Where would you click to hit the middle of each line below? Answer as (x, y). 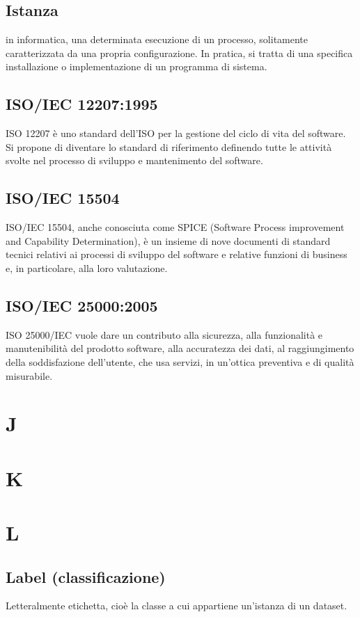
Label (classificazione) (86, 576)
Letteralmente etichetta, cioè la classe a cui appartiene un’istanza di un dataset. (177, 606)
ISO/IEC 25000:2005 (82, 305)
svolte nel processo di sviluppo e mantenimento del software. (134, 160)
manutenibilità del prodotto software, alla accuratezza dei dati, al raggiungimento (180, 348)
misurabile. (29, 375)
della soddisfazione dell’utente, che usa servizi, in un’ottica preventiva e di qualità (180, 361)
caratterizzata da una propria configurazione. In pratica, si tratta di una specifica (179, 53)
